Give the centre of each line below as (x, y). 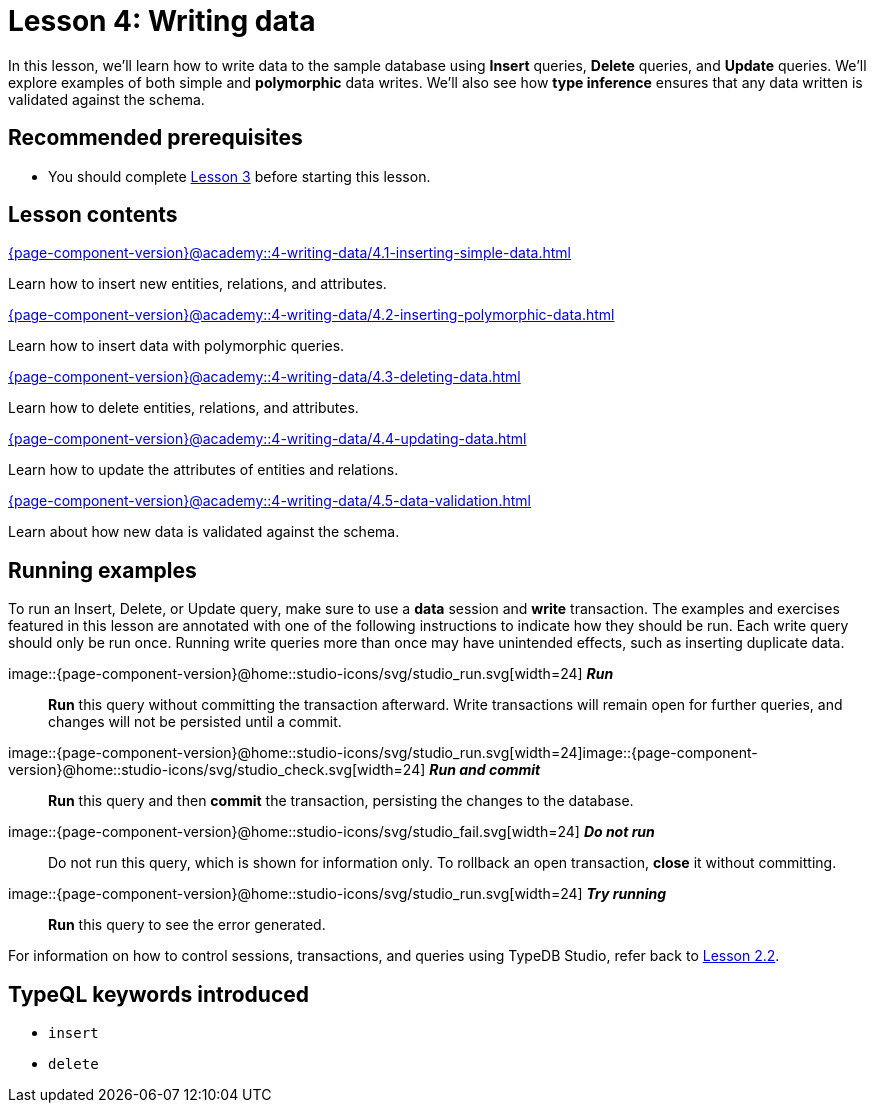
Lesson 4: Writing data (162, 21)
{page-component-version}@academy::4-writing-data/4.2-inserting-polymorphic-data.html (311, 315)
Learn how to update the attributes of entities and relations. (203, 470)
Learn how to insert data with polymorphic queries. (176, 346)
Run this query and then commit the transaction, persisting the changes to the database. (341, 801)
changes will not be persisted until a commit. (195, 722)
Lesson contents (93, 215)
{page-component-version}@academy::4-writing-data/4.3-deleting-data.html (264, 377)
